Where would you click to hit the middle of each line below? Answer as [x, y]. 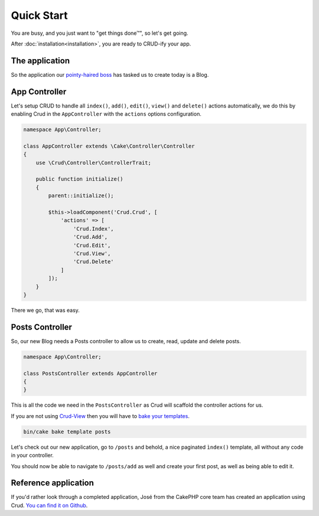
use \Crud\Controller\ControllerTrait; [94, 163]
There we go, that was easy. [45, 310]
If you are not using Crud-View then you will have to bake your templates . [100, 416]
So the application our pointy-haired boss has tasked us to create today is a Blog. [110, 74]
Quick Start [39, 15]
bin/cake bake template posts [67, 432]
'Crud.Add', [90, 237]
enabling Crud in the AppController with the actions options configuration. [106, 114]
